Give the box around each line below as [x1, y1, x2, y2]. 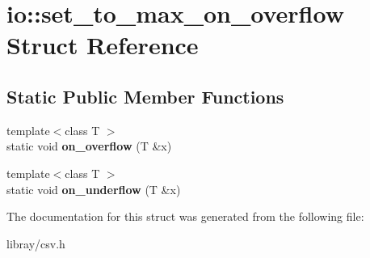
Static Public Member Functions [6, 83, 284, 108]
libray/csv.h [6, 235, 65, 252]
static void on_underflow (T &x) [6, 180, 181, 197]
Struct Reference [6, 28, 199, 61]
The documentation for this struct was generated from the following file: [6, 208, 364, 225]
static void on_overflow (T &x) [6, 137, 172, 154]
